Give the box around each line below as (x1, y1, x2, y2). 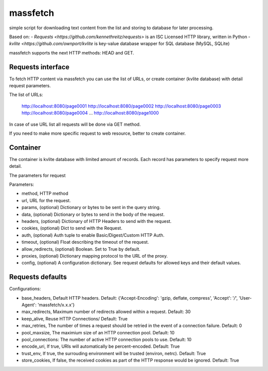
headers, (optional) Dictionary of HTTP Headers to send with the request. (21, 218, 172, 224)
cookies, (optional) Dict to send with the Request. (21, 225, 123, 231)
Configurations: (9, 286, 41, 292)
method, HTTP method (21, 191, 68, 197)
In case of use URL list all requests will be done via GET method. (9, 121, 141, 127)
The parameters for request (9, 172, 66, 178)
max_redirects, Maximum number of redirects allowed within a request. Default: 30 (21, 309, 191, 315)
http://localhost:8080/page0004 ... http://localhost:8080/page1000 (21, 110, 159, 116)
